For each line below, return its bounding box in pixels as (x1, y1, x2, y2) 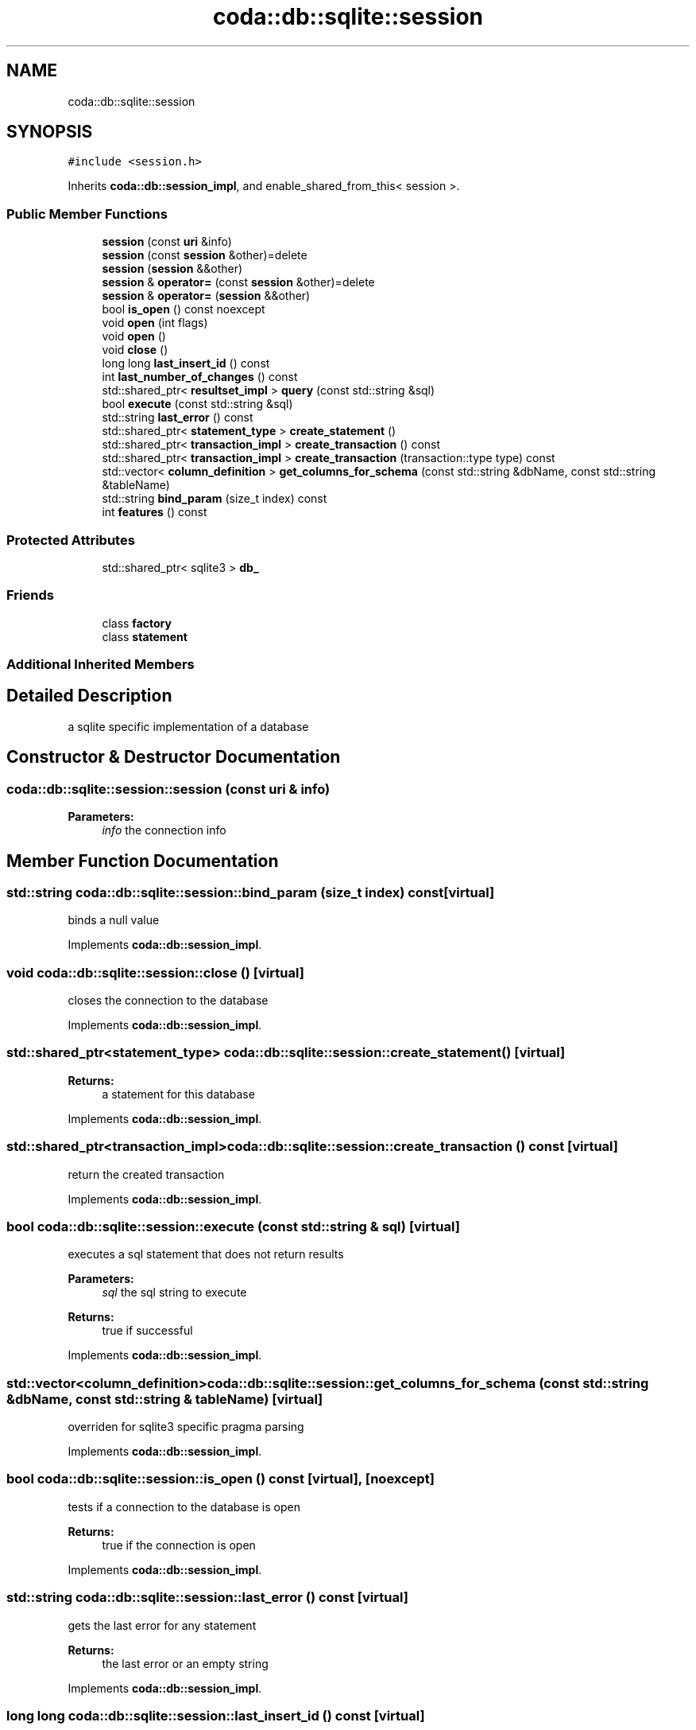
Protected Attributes (6, 531, 135, 548)
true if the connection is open (102, 1538, 256, 1552)
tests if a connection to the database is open (68, 1499, 300, 1514)
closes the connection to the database (68, 993, 269, 1008)
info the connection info (102, 823, 226, 838)
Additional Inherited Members (6, 656, 195, 673)
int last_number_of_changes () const (102, 370, 298, 384)
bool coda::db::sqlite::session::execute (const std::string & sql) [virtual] (6, 1218, 460, 1234)
